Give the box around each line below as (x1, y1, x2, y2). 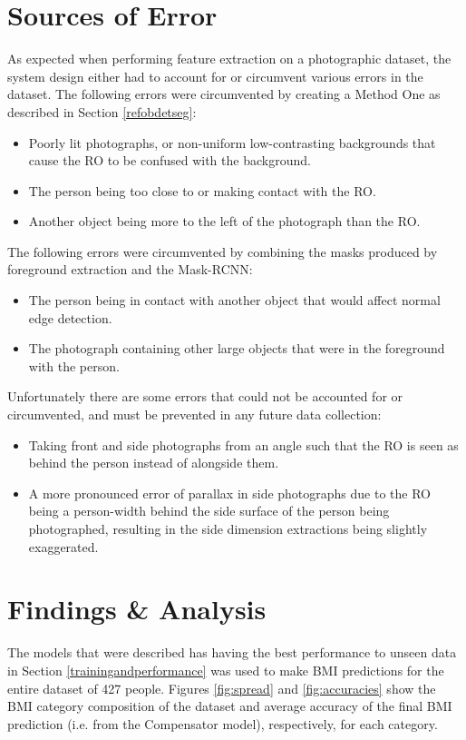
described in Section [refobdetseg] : (7, 102, 197, 121)
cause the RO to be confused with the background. (28, 151, 311, 170)
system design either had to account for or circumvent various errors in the (7, 66, 423, 85)
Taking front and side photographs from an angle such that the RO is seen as (28, 435, 459, 454)
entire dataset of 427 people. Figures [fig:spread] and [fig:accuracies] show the (7, 678, 436, 697)
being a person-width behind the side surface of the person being (28, 501, 390, 520)
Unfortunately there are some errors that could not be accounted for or (7, 387, 403, 406)
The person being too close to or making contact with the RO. (28, 181, 376, 200)
